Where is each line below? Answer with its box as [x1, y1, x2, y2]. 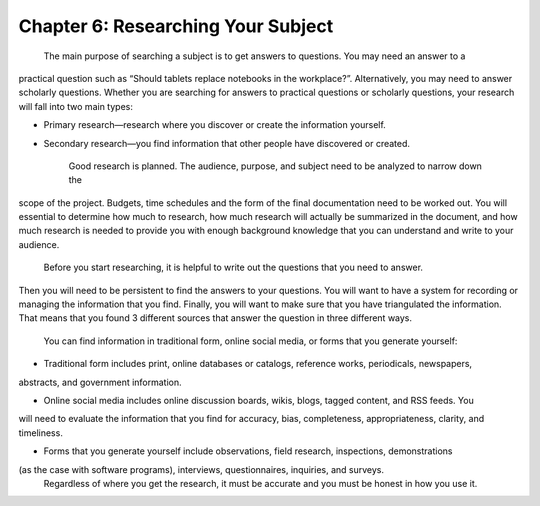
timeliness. [18, 426, 64, 439]
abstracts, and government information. [18, 376, 182, 388]
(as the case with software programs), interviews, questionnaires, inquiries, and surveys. [18, 463, 385, 475]
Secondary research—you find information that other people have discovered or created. [43, 137, 410, 149]
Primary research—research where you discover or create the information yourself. [43, 119, 387, 131]
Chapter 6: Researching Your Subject [18, 15, 334, 37]
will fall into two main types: [18, 100, 134, 112]
